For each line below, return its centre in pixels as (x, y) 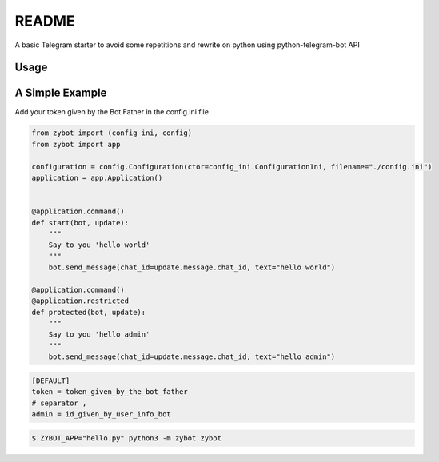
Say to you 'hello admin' (99, 335)
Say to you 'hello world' (99, 245)
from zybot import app (76, 144)
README (45, 21)
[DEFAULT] (51, 380)
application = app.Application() (97, 178)
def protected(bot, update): (89, 312)
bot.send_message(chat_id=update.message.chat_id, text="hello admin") (192, 357)
